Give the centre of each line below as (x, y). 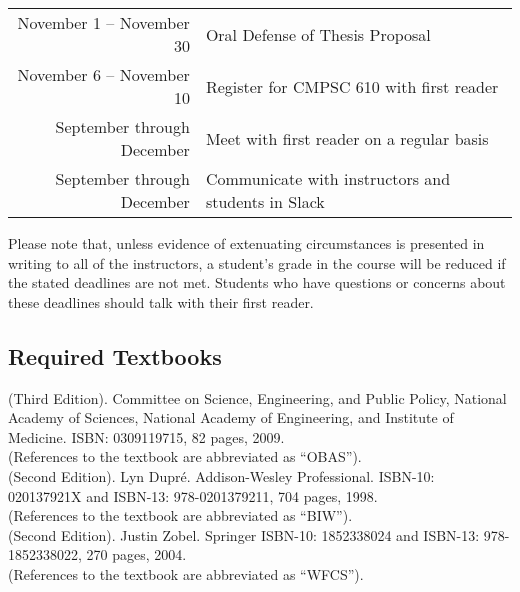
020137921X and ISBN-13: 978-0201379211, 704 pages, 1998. (193, 495)
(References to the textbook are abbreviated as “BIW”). (180, 515)
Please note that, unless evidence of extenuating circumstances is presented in (246, 243)
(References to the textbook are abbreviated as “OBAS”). (185, 456)
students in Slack (265, 201)
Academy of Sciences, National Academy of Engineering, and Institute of (231, 417)
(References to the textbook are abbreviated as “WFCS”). (186, 573)
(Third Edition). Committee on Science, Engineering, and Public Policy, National (257, 397)
